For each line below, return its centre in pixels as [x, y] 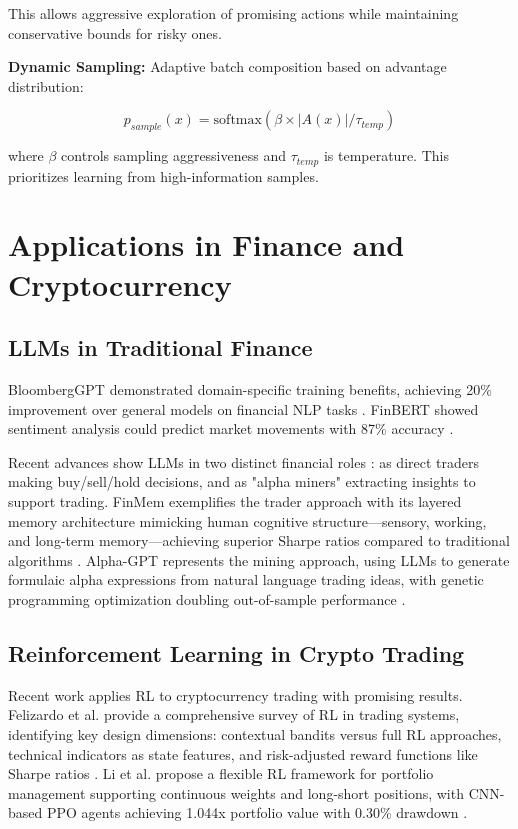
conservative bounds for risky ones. [115, 32]
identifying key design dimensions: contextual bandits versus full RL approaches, [255, 733]
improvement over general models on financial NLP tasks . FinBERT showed [243, 408]
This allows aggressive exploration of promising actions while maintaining [233, 13]
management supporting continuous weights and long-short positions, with [236, 792]
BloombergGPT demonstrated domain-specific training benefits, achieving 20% [250, 388]
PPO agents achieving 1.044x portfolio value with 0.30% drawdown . [257, 812]
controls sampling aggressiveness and [173, 155]
